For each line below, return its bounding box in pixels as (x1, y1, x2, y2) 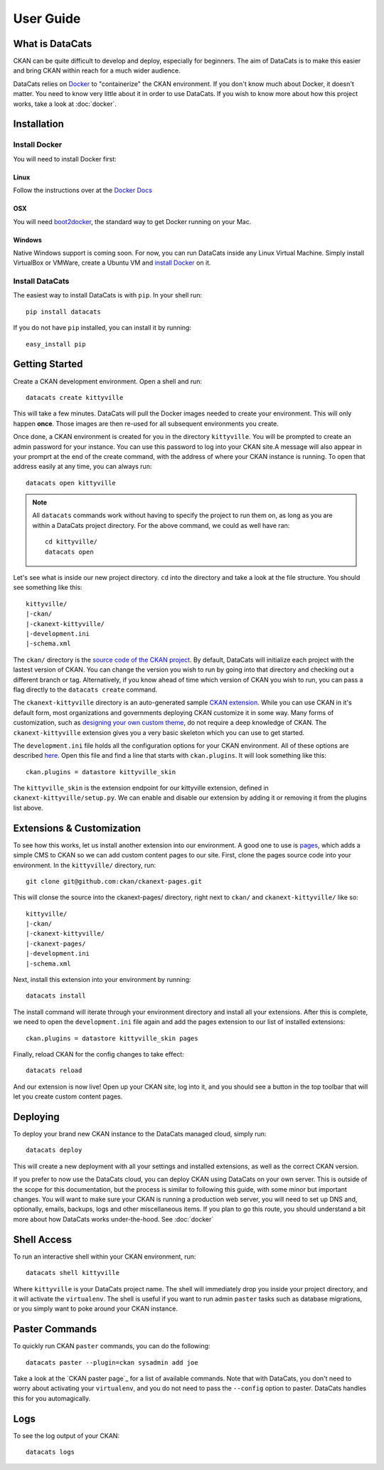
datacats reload (26, 1067, 82, 1074)
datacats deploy (26, 1146, 82, 1154)
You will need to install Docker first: (13, 154, 117, 163)
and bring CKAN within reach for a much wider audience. (13, 66, 181, 75)
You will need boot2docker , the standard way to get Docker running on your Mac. (13, 217, 252, 226)
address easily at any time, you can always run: (13, 462, 152, 471)
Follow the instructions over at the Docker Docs (13, 186, 153, 195)
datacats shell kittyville (26, 1269, 120, 1277)
